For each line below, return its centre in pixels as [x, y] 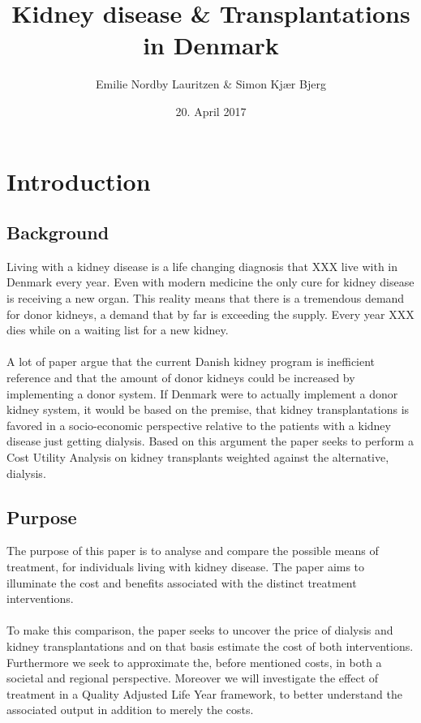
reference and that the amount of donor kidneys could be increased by [181, 378]
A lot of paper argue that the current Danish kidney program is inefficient [191, 361]
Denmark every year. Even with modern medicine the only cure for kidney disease [210, 282]
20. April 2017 [211, 111]
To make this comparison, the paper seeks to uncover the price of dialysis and [200, 630]
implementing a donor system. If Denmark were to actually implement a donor [202, 393]
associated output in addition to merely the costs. [130, 710]
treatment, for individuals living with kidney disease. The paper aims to [186, 566]
